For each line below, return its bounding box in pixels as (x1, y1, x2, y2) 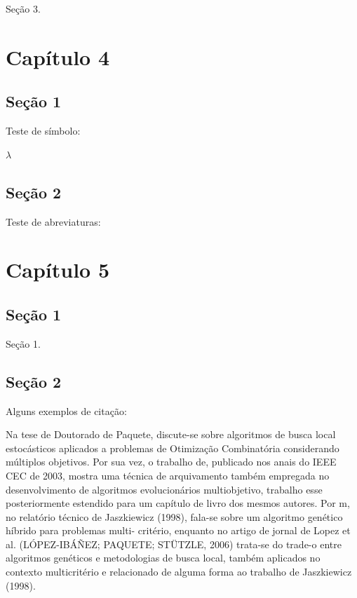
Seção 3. (6, 1, 41, 15)
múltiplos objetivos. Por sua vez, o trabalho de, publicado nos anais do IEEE (6, 454, 337, 469)
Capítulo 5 (6, 255, 110, 284)
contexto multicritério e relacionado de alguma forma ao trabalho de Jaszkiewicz (6, 564, 352, 579)
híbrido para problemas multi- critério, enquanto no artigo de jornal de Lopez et (6, 523, 351, 538)
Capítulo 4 (6, 42, 110, 71)
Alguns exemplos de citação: (6, 403, 127, 418)
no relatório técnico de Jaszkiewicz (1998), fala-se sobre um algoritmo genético (6, 509, 343, 524)
